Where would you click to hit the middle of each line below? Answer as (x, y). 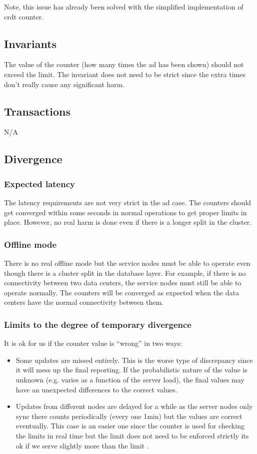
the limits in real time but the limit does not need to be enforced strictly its (132, 435)
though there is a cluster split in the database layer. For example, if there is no (125, 273)
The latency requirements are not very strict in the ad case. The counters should (128, 202)
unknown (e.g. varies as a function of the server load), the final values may (130, 379)
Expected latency (39, 183)
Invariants (30, 43)
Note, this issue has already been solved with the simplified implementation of (124, 7)
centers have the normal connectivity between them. (84, 302)
